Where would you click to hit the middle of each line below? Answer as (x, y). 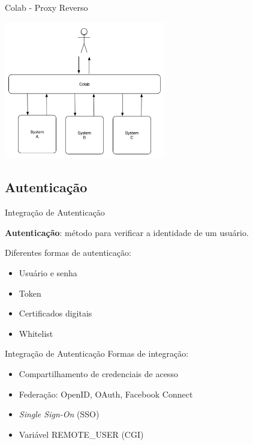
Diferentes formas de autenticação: (68, 253)
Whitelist (36, 333)
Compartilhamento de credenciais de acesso (98, 373)
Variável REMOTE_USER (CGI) (81, 434)
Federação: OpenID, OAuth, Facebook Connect (106, 394)
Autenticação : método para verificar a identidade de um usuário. (127, 232)
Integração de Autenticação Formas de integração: (97, 353)
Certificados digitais (55, 313)
